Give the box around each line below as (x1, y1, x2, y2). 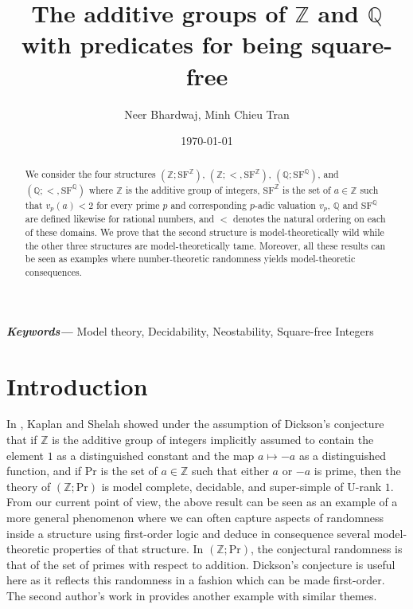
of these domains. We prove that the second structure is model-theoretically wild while (25, 226, 384, 239)
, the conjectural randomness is (251, 540, 403, 557)
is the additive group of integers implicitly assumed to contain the (52, 431, 374, 448)
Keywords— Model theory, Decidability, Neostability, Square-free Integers (6, 322, 374, 339)
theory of (6, 477, 51, 494)
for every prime (96, 198, 160, 211)
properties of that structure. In (53, 540, 204, 557)
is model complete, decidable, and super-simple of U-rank (101, 477, 382, 494)
